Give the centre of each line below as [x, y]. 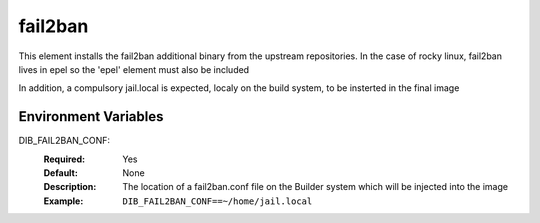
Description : [70, 187]
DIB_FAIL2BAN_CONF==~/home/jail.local [217, 201]
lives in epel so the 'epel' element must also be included [134, 69]
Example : [63, 201]
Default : [61, 173]
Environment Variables [91, 116]
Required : [64, 159]
